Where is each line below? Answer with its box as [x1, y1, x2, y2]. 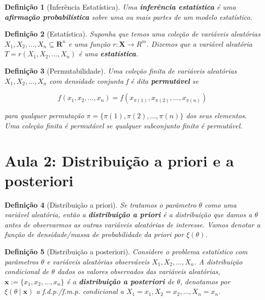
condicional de [5, 266, 49, 277]
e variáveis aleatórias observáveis [47, 256, 150, 266]
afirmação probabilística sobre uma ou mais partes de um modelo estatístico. [5, 11, 252, 22]
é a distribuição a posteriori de [67, 276, 175, 286]
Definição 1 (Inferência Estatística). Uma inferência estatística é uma [5, 2, 236, 12]
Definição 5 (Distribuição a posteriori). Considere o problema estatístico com [5, 246, 248, 257]
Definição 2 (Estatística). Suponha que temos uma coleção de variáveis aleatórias [5, 28, 260, 39]
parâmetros [5, 256, 39, 266]
